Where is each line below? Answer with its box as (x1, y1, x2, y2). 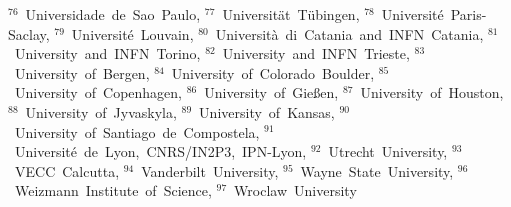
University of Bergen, (14, 62, 150, 83)
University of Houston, (360, 82, 504, 103)
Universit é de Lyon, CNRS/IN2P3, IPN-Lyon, (14, 141, 307, 162)
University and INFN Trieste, (222, 43, 410, 64)
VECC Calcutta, (14, 160, 120, 181)
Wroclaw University (234, 180, 357, 201)
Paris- (450, 4, 487, 24)
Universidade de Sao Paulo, (25, 4, 201, 24)
